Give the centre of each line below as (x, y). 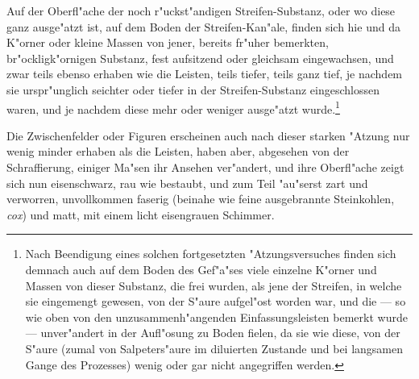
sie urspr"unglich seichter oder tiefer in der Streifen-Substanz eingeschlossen (193, 89)
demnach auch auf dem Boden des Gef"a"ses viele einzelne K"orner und (201, 269)
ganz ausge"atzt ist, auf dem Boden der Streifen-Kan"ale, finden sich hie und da (203, 26)
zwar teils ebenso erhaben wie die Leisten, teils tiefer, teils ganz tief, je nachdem (205, 74)
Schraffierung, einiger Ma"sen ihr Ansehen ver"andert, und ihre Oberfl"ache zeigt (205, 167)
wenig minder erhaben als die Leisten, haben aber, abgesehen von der (178, 151)
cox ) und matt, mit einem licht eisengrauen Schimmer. (141, 214)
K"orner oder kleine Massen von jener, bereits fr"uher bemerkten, (168, 42)
